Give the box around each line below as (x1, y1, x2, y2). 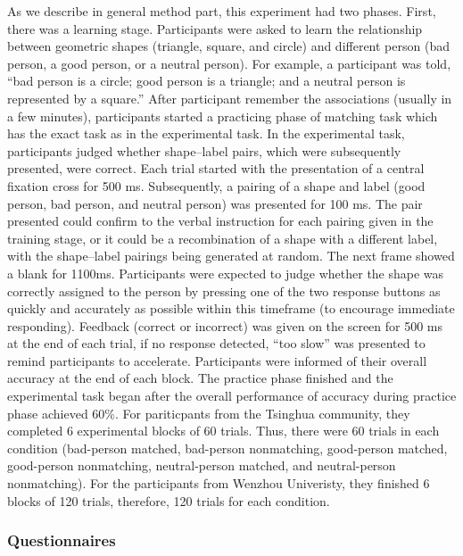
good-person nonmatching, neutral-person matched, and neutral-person (7, 456, 396, 475)
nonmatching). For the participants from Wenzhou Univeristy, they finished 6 (7, 474, 430, 493)
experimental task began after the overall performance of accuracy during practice (7, 386, 457, 405)
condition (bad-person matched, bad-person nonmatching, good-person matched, (7, 438, 448, 457)
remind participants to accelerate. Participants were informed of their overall (7, 351, 427, 369)
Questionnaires (7, 529, 116, 552)
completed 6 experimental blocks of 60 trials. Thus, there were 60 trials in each (7, 421, 440, 440)
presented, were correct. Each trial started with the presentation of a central (7, 159, 425, 178)
